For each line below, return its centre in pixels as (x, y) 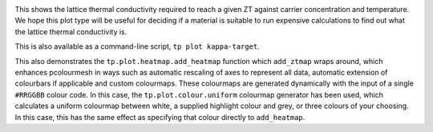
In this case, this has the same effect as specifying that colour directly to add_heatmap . (160, 117)
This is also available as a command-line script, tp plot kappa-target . (137, 46)
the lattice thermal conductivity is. (71, 31)
